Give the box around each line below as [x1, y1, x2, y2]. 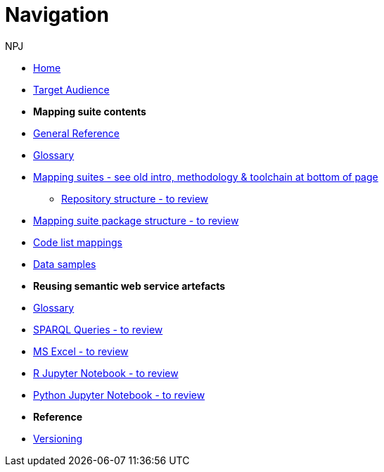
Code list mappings [33, 236, 122, 248]
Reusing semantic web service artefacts [33, 279, 226, 292]
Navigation [5, 3, 109, 27]
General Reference [33, 127, 120, 139]
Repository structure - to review [61, 192, 209, 205]
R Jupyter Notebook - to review [33, 366, 179, 379]
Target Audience [33, 83, 110, 96]
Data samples [33, 257, 96, 270]
